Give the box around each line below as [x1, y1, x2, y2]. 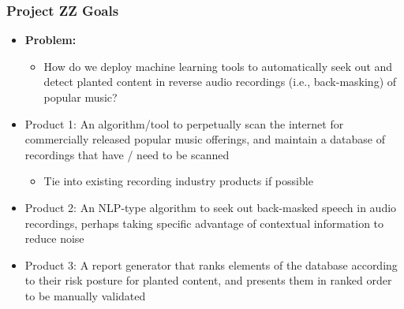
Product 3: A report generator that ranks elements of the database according [24, 256, 398, 273]
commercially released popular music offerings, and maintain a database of [24, 131, 386, 147]
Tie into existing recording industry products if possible [43, 173, 313, 189]
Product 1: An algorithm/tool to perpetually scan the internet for [24, 115, 344, 132]
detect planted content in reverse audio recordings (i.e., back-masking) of [43, 73, 397, 90]
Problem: [24, 32, 77, 48]
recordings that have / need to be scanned [24, 146, 230, 162]
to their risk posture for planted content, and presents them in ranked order [24, 272, 392, 289]
